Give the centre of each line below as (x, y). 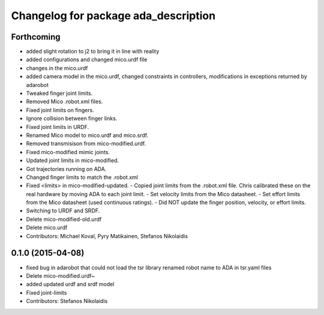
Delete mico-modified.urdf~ (61, 275)
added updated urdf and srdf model (70, 284)
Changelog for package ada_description (113, 16)
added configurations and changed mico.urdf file (87, 59)
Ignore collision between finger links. (72, 118)
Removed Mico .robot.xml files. (64, 101)
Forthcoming (36, 37)
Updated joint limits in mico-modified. (73, 160)
